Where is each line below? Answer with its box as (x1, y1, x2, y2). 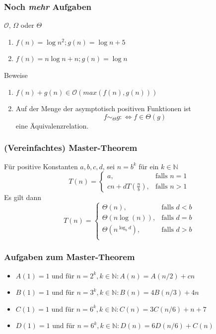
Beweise (4, 70, 28, 80)
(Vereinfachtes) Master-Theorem (4, 141, 138, 154)
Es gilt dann (4, 192, 41, 202)
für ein (139, 161, 159, 171)
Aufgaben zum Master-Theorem (4, 251, 135, 263)
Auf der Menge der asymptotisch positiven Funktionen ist (15, 103, 191, 114)
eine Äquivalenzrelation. (15, 120, 89, 131)
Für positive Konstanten (4, 161, 78, 171)
